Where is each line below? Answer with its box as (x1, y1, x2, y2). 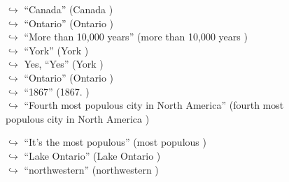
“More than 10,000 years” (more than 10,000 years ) (24, 29, 248, 44)
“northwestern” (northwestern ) (24, 162, 159, 176)
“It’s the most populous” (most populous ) (24, 135, 206, 149)
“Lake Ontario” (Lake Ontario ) (24, 148, 161, 162)
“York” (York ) (24, 43, 89, 57)
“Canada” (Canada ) (24, 2, 113, 16)
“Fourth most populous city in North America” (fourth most (24, 98, 284, 112)
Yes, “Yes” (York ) (24, 56, 104, 71)
